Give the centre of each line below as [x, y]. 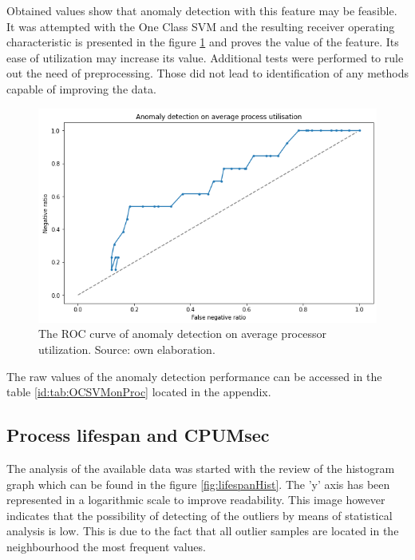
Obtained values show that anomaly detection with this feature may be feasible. [202, 10]
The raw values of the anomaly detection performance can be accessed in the [194, 376]
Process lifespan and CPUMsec [138, 435]
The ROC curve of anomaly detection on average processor [182, 334]
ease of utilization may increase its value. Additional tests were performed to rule [205, 57]
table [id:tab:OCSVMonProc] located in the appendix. [139, 392]
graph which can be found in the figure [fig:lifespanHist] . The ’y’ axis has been [198, 484]
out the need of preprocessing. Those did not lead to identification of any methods [208, 73]
